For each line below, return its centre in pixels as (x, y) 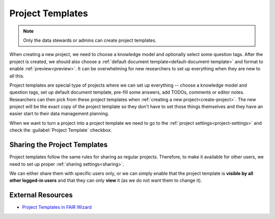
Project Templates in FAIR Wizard (57, 207)
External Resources (41, 195)
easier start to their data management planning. (59, 114)
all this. (17, 76)
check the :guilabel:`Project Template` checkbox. (61, 130)
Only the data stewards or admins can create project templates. (90, 40)
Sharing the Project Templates (59, 145)
